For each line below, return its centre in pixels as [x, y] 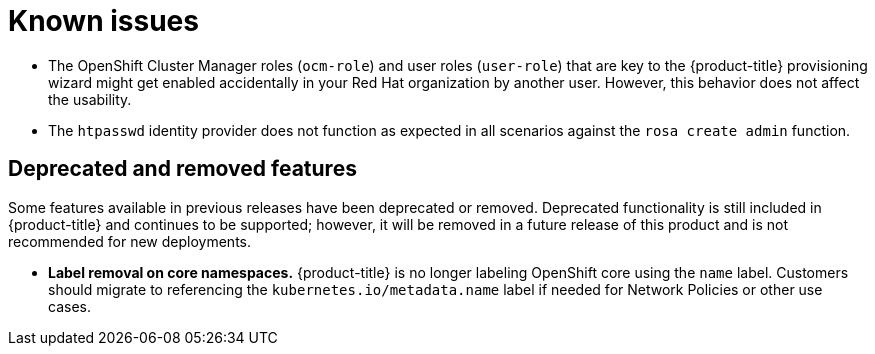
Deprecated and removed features [182, 169]
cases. [69, 306]
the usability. [90, 99]
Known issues [103, 21]
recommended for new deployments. [129, 241]
